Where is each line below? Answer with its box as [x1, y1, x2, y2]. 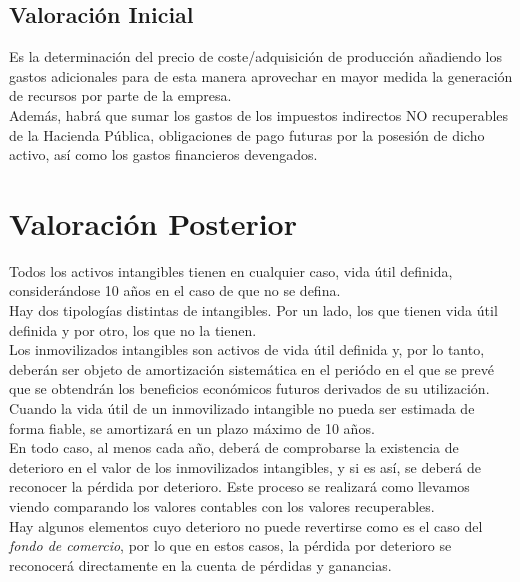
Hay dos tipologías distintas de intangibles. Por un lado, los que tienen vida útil [9, 300, 498, 321]
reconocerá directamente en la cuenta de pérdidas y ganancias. [9, 554, 392, 575]
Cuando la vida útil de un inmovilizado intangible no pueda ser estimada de [9, 398, 475, 419]
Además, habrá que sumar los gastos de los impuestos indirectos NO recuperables [9, 104, 509, 125]
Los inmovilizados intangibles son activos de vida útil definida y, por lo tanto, [9, 339, 485, 360]
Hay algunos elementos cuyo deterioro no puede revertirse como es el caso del [9, 515, 483, 536]
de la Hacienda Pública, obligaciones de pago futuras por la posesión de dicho [9, 124, 485, 145]
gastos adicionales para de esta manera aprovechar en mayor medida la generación [9, 65, 513, 86]
